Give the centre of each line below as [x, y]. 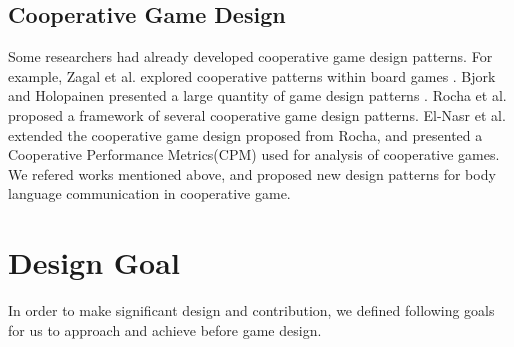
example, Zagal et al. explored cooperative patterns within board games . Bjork [252, 75]
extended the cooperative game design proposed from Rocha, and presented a [245, 134]
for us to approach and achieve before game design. [165, 329]
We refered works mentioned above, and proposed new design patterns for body [252, 173]
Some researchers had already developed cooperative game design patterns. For [250, 56]
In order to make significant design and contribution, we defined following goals [251, 310]
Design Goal [94, 262]
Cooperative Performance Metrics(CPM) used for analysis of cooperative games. [254, 154]
